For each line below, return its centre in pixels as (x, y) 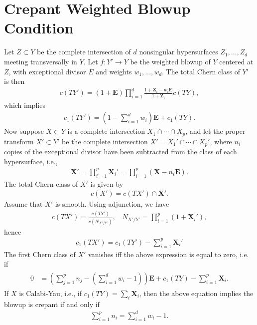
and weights (114, 71)
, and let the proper (215, 131)
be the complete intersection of (84, 52)
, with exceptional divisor (47, 71)
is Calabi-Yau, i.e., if (50, 293)
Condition (39, 28)
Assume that (23, 204)
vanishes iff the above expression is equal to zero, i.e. (169, 254)
